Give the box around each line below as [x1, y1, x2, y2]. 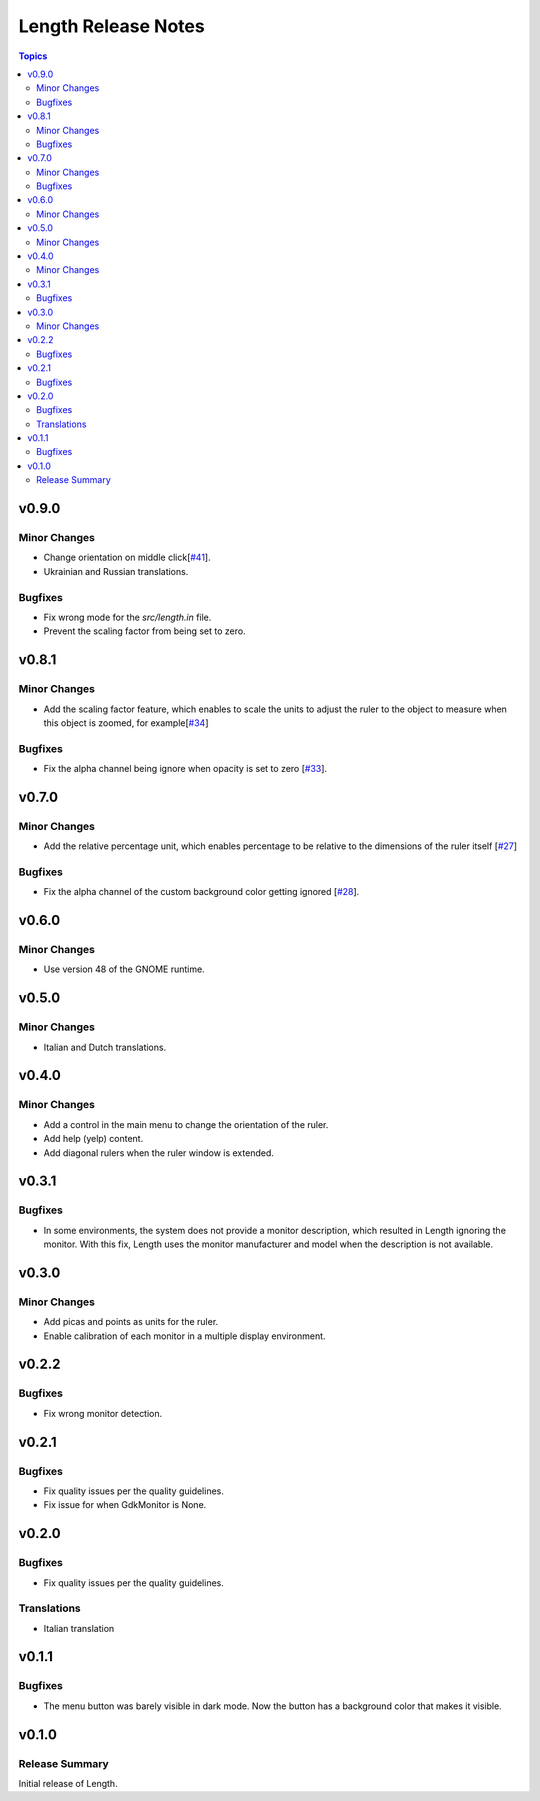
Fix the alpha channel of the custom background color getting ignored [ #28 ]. [43, 886, 360, 898]
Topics [18, 50, 48, 62]
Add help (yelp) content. [43, 1133, 144, 1145]
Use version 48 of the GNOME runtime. [43, 963, 205, 975]
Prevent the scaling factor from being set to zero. [43, 625, 246, 637]
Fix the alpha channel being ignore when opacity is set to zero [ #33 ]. [43, 763, 328, 775]
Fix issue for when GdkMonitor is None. [43, 1499, 207, 1511]
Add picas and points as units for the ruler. [43, 1316, 219, 1328]
